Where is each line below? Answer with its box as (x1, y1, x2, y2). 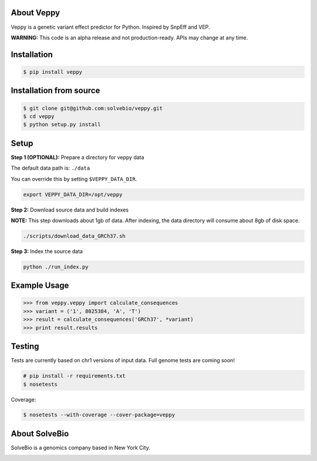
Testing (11, 341, 39, 352)
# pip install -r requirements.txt (23, 373, 126, 379)
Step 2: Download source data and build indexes (11, 206, 129, 213)
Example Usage (11, 281, 69, 291)
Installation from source (11, 86, 100, 96)
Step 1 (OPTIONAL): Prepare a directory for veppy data (11, 153, 144, 161)
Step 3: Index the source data (11, 247, 83, 255)
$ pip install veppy (23, 68, 82, 75)
